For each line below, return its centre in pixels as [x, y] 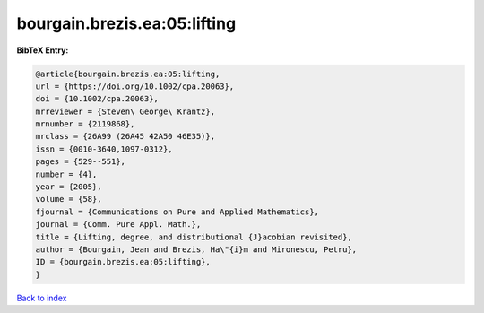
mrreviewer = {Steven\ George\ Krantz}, [125, 111]
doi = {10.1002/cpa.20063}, [97, 99]
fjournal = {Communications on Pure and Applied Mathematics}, [177, 212]
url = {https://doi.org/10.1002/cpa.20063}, [135, 86]
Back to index [42, 298]
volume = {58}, [69, 199]
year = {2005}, [69, 187]
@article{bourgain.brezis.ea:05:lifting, [128, 74]
